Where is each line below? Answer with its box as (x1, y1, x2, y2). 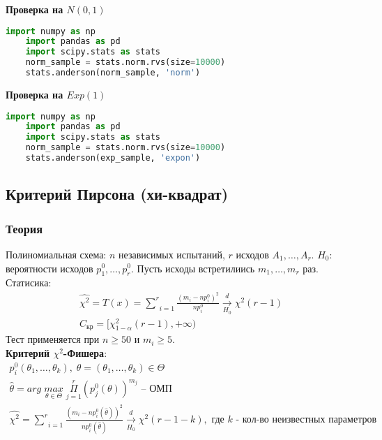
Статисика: (6, 275, 52, 290)
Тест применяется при (6, 332, 100, 346)
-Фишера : (63, 346, 107, 360)
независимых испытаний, (119, 247, 225, 261)
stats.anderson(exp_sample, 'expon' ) (25, 153, 201, 163)
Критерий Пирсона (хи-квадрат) (6, 183, 229, 205)
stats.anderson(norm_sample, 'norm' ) (25, 68, 201, 78)
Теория (6, 219, 43, 237)
